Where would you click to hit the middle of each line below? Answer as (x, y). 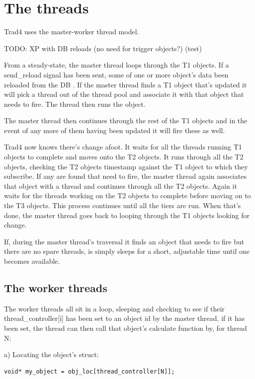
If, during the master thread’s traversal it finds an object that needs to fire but (124, 241)
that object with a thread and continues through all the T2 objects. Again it (121, 186)
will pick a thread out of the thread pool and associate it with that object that (124, 94)
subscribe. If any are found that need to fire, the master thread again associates (125, 176)
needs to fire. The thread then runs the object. (75, 104)
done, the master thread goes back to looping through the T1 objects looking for (127, 215)
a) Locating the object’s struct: (51, 354)
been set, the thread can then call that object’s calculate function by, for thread (126, 328)
